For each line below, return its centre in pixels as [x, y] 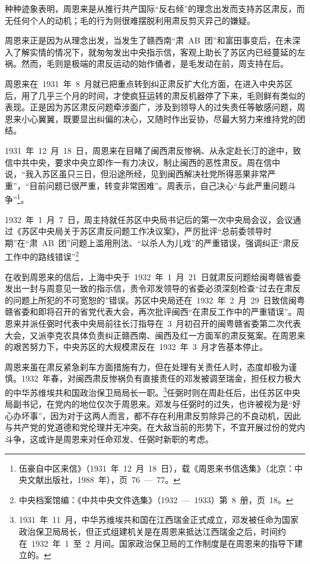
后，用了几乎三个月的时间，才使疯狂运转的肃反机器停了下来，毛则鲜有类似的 [155, 95]
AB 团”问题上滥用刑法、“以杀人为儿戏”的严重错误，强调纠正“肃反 [171, 242]
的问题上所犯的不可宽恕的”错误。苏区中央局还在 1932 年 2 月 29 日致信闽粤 [155, 300]
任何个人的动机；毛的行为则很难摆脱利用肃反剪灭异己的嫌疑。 [134, 20]
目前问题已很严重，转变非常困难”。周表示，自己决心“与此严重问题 [159, 185]
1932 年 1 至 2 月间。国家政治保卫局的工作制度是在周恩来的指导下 [163, 543]
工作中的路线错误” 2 [42, 255]
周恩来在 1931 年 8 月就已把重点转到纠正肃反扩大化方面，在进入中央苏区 [149, 83]
